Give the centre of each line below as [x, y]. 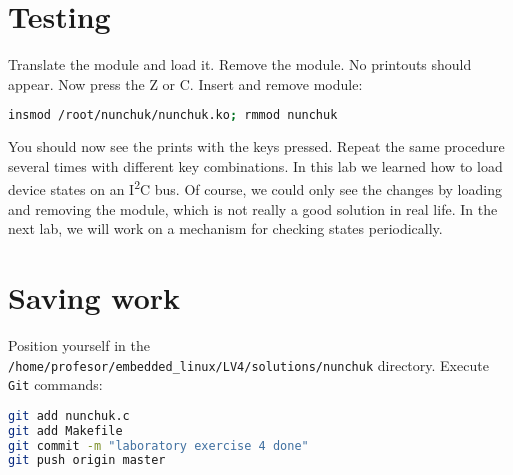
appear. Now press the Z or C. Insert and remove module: [185, 83]
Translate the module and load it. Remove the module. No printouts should [240, 64]
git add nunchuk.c [69, 415]
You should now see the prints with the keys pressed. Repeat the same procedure [256, 146]
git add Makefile [65, 430]
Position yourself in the [79, 344]
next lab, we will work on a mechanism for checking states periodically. [225, 228]
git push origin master [87, 460]
